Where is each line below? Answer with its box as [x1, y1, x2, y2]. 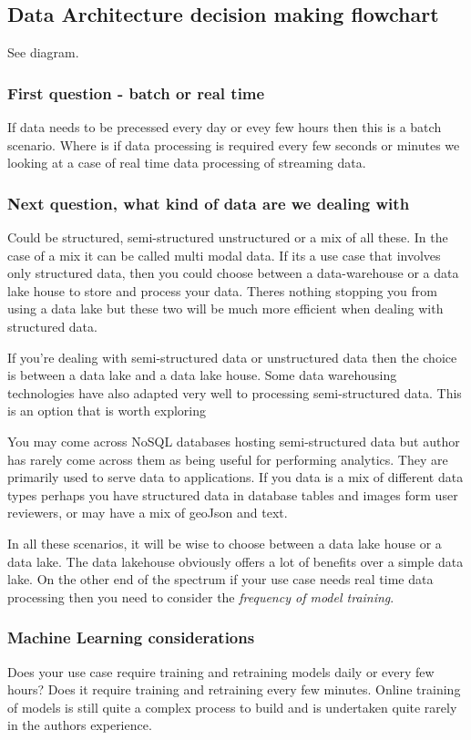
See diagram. [7, 43, 79, 62]
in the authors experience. [7, 715, 152, 735]
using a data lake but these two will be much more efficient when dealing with [7, 299, 444, 318]
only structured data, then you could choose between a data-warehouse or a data [7, 263, 459, 283]
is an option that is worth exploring [7, 401, 207, 420]
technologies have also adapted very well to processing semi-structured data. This [7, 383, 462, 402]
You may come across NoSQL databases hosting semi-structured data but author [7, 431, 460, 450]
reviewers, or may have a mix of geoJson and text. [7, 503, 288, 522]
